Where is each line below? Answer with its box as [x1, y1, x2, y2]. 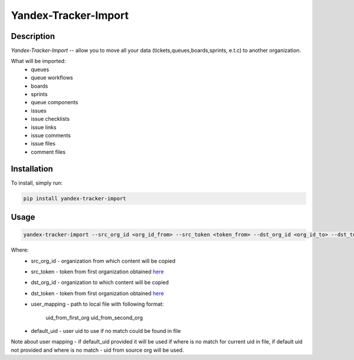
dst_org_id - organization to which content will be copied [31, 279, 169, 286]
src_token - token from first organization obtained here [31, 268, 165, 275]
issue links [31, 124, 57, 131]
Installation [11, 164, 53, 174]
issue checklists [31, 115, 70, 123]
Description [11, 31, 55, 41]
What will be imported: [11, 58, 66, 65]
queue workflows [31, 74, 73, 81]
